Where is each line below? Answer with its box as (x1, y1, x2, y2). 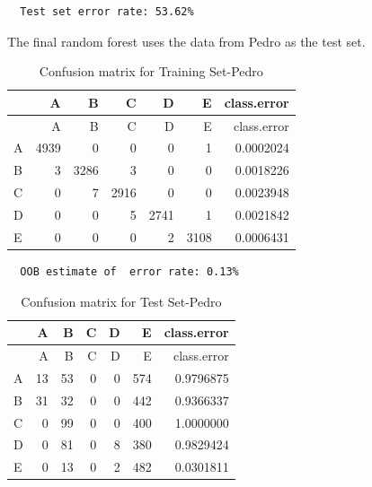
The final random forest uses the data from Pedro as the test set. (7, 31, 366, 50)
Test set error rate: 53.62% (20, 5, 194, 18)
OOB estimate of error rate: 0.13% (20, 265, 239, 278)
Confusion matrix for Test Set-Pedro (21, 291, 222, 310)
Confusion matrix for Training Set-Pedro (39, 62, 263, 81)
